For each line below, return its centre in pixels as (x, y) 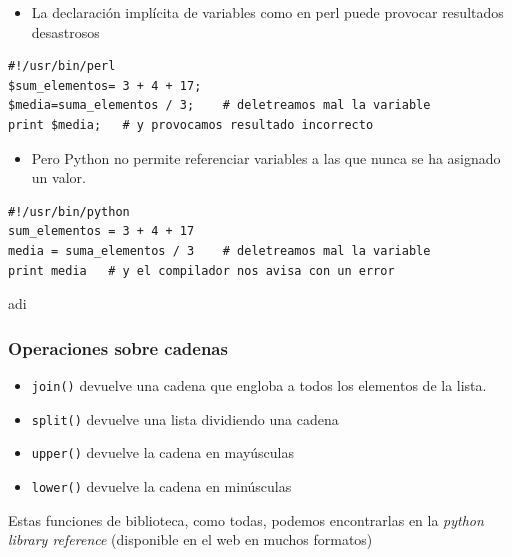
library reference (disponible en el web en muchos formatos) (190, 539)
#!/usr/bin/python (69, 211)
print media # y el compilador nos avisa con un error (201, 270)
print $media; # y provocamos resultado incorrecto (191, 124)
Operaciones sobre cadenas (118, 347)
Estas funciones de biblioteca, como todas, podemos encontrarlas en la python (246, 519)
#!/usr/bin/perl (62, 66)
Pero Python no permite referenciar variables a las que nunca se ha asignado (266, 157)
